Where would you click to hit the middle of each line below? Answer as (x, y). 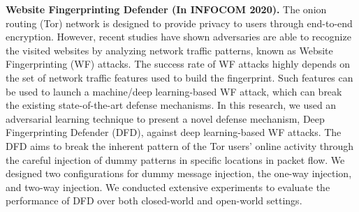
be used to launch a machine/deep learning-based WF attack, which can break (174, 91)
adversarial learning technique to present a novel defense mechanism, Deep (165, 118)
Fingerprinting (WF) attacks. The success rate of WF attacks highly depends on (178, 64)
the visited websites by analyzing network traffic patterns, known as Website (169, 50)
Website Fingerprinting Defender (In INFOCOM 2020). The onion (166, 9)
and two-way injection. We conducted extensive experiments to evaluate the (168, 187)
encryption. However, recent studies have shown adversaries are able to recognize (178, 37)
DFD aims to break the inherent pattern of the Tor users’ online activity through (180, 145)
